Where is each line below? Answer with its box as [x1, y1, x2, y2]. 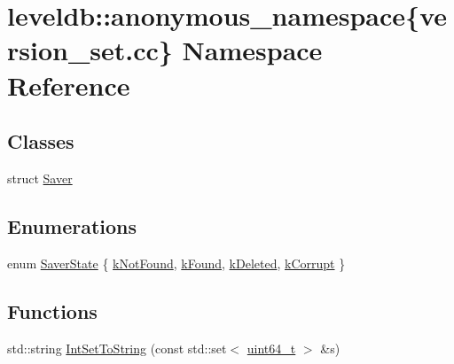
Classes [7, 128, 74, 155]
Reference [7, 66, 130, 103]
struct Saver [7, 168, 73, 187]
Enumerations [7, 212, 137, 239]
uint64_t [247, 338, 296, 357]
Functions [7, 297, 98, 324]
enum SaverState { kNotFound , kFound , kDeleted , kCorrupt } [7, 253, 346, 272]
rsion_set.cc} [7, 32, 173, 68]
